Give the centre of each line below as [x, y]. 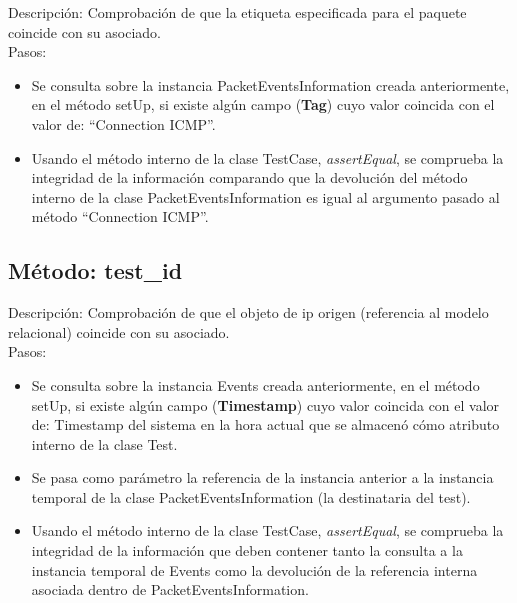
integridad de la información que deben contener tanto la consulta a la [247, 550]
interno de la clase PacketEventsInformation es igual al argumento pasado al [265, 196]
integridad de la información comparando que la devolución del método [249, 177]
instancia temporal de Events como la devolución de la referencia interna [254, 569]
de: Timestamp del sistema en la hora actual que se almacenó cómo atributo [265, 424]
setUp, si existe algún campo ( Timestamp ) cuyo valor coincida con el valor [265, 404]
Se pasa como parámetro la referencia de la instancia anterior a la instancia [262, 477]
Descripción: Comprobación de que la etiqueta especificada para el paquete [237, 12]
